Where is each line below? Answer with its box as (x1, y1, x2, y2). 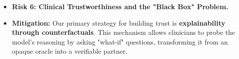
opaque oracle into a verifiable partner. (12, 46, 128, 56)
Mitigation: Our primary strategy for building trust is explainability (12, 17, 225, 28)
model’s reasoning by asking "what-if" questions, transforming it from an (12, 36, 228, 46)
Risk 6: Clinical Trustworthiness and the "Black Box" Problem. (12, 1, 228, 11)
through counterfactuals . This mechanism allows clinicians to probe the (12, 27, 235, 37)
